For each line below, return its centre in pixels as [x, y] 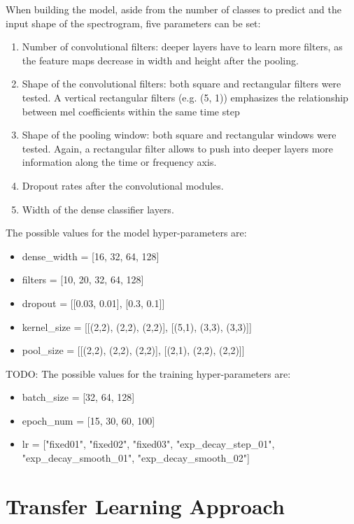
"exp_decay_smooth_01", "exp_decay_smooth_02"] [136, 458]
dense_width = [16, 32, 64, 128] [91, 256]
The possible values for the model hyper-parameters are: [126, 233]
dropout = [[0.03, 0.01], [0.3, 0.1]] [93, 303]
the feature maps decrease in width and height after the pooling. [160, 60]
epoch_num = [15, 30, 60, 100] [88, 420]
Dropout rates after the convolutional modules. [123, 185]
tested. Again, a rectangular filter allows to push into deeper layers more [178, 148]
